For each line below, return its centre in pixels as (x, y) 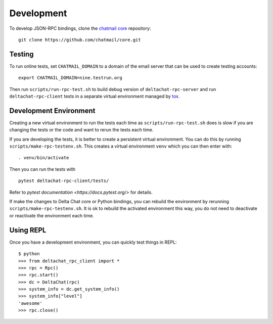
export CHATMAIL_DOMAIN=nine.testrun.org (70, 78)
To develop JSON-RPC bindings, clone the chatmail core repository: (80, 28)
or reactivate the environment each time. (52, 215)
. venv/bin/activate (44, 158)
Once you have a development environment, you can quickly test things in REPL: (93, 242)
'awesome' (30, 303)
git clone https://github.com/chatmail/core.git (80, 40)
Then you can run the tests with (42, 169)
